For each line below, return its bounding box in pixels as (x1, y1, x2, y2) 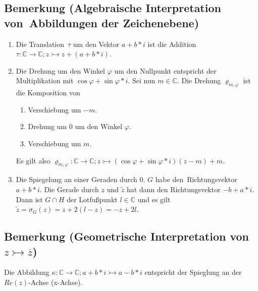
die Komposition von (16, 87, 80, 98)
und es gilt (137, 194, 171, 204)
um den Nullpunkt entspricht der (114, 65, 217, 76)
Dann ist (16, 194, 43, 204)
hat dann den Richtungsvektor (126, 184, 221, 194)
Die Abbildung (4, 267, 49, 277)
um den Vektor (73, 38, 120, 49)
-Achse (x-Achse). (28, 276, 83, 287)
